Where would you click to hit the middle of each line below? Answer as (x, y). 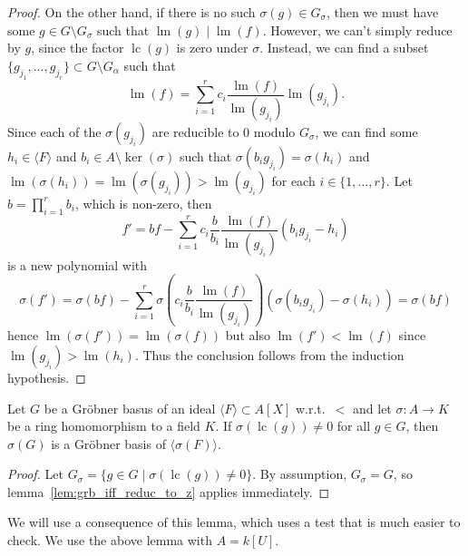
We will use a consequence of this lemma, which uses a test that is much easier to (234, 522)
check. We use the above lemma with (110, 540)
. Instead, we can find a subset (344, 48)
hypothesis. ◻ (47, 377)
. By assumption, (300, 474)
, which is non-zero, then (143, 203)
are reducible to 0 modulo (224, 131)
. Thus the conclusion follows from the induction (269, 354)
